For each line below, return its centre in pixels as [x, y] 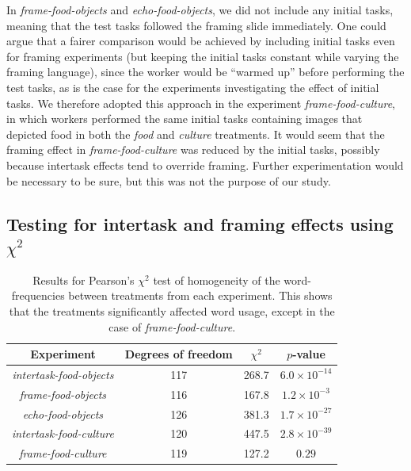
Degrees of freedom [179, 354]
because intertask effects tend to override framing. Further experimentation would [205, 165]
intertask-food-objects [63, 374]
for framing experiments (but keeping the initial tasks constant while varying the [203, 56]
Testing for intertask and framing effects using [200, 223]
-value [309, 354]
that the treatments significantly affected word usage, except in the [172, 310]
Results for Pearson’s [84, 280]
